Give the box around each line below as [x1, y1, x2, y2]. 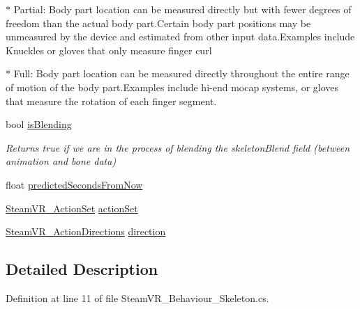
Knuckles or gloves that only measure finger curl [6, 42, 212, 57]
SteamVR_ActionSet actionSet [6, 200, 138, 215]
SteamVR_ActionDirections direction [6, 224, 166, 239]
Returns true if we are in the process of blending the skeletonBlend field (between [6, 140, 350, 154]
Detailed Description [6, 258, 158, 280]
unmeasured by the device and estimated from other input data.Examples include [6, 29, 355, 44]
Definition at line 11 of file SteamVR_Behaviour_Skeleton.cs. [6, 290, 269, 305]
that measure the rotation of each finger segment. [6, 93, 217, 108]
